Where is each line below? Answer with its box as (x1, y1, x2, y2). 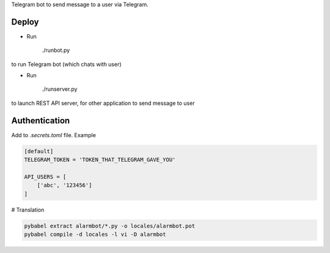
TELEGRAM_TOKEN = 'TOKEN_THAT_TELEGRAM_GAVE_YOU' (24, 156, 176, 163)
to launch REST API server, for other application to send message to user (11, 99, 195, 107)
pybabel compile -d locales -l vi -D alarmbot (24, 231, 166, 238)
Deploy (11, 16, 39, 27)
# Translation (11, 206, 45, 213)
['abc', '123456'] (37, 182, 92, 189)
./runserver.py (42, 85, 78, 93)
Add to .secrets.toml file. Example (11, 131, 96, 138)
